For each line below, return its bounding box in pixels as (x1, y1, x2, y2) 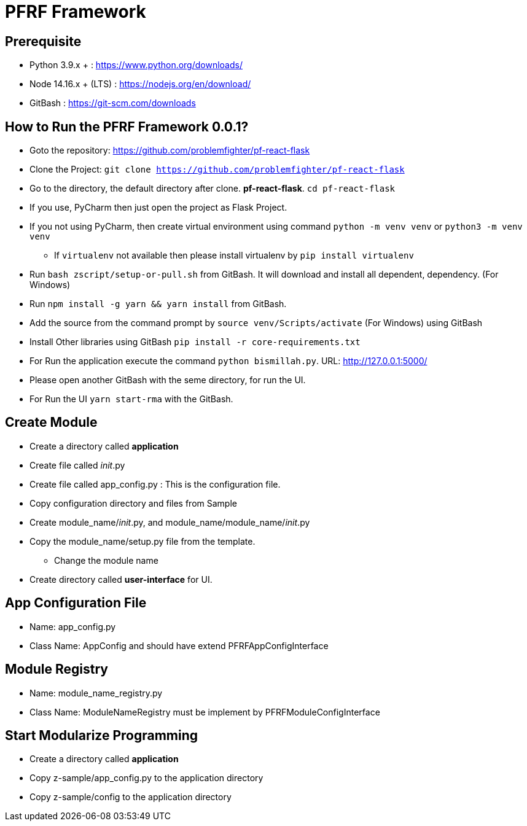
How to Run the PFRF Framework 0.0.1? (5, 119, 249, 134)
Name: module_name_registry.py (29, 687, 163, 698)
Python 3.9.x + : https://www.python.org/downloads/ (29, 60, 243, 71)
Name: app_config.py (29, 621, 116, 632)
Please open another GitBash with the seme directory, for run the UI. (29, 375, 306, 386)
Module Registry (5, 661, 108, 677)
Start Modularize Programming (5, 727, 198, 743)
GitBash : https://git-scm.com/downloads (29, 98, 196, 109)
